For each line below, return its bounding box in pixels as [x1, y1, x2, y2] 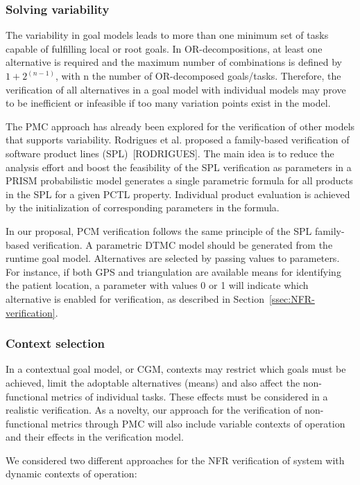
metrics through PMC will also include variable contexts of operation [51, 416, 345, 430]
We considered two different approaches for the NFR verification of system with [6, 452, 345, 467]
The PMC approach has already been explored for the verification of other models [6, 118, 355, 133]
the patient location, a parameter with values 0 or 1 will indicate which [6, 278, 309, 292]
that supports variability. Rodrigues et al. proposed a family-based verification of [6, 132, 350, 147]
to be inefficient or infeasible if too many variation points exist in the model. [6, 96, 331, 110]
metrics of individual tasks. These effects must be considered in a [51, 389, 328, 403]
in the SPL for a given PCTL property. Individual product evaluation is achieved [6, 186, 350, 201]
